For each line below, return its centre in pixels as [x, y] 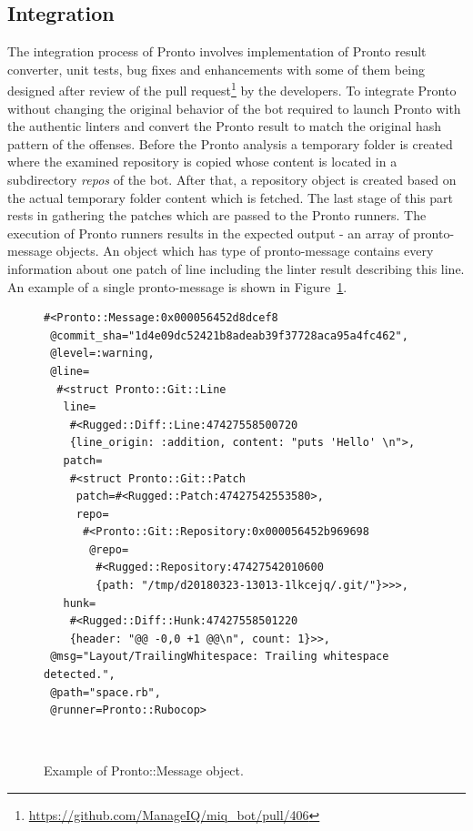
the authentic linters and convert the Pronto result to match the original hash [225, 126]
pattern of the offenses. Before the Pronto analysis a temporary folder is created [230, 143]
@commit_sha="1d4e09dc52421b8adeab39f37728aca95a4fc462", [229, 335]
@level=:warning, [102, 354]
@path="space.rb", [106, 692]
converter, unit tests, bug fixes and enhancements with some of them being [216, 69]
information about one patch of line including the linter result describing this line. [236, 268]
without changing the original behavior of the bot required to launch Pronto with [234, 108]
